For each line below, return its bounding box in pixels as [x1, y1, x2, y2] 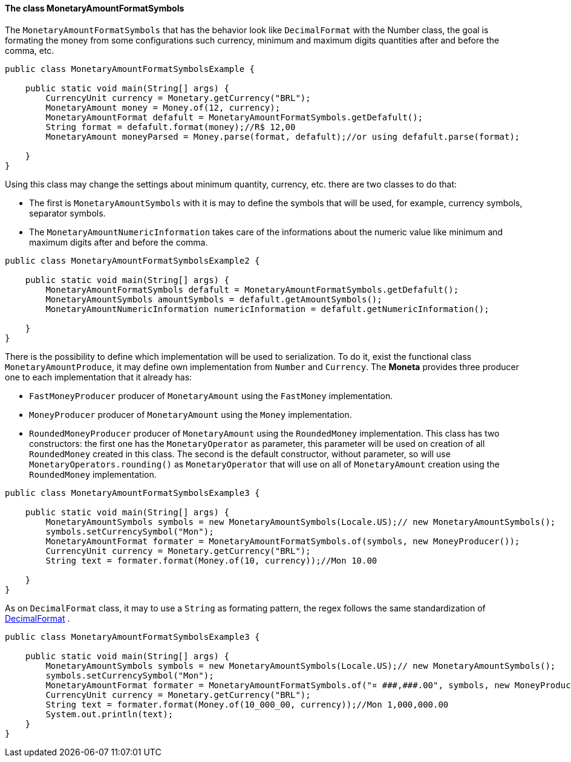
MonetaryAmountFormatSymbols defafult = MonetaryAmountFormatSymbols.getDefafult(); [45, 284, 459, 295]
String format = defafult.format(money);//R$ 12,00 [45, 122, 296, 132]
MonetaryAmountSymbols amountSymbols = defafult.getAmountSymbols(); [45, 294, 382, 304]
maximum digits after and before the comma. [29, 236, 208, 247]
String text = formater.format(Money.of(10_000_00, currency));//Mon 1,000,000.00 [45, 699, 449, 709]
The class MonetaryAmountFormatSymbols [5, 3, 184, 13]
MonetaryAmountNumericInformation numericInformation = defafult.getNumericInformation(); [45, 304, 489, 314]
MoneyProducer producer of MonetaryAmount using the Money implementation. [29, 409, 352, 420]
